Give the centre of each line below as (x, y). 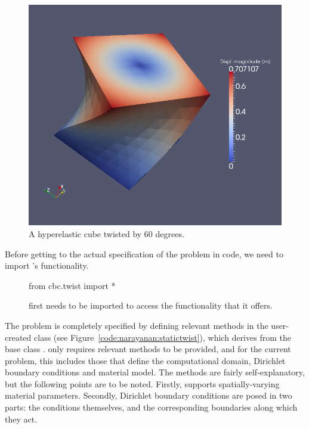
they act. (21, 419)
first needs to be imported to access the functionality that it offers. (151, 305)
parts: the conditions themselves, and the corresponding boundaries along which (151, 407)
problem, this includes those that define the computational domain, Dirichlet (145, 360)
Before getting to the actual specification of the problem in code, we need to (144, 254)
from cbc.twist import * (72, 285)
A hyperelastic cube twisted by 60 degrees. (106, 233)
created (18, 337)
